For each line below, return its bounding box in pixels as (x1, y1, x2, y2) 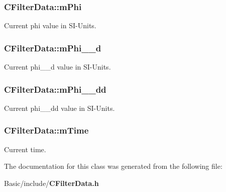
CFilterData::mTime (4, 124, 89, 137)
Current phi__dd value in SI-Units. (4, 102, 115, 113)
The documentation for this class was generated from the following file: (4, 161, 222, 171)
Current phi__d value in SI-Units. (4, 61, 111, 72)
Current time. (4, 144, 46, 154)
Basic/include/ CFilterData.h (4, 177, 99, 188)
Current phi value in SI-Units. (4, 20, 96, 31)
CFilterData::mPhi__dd (4, 83, 106, 95)
